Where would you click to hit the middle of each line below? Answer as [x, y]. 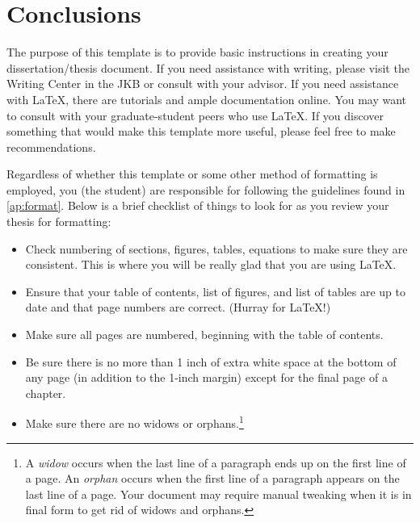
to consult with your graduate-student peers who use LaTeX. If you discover [195, 115]
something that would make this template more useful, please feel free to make [201, 131]
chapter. [46, 393]
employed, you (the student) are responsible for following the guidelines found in [206, 189]
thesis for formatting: [59, 222]
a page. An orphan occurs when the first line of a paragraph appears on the [212, 478]
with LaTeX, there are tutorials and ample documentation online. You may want [207, 99]
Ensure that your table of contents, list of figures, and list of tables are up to [216, 291]
